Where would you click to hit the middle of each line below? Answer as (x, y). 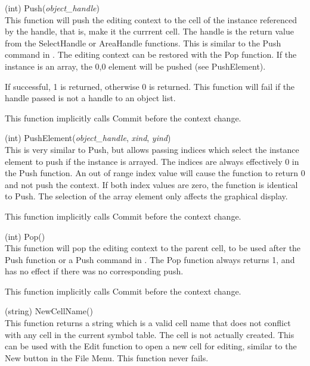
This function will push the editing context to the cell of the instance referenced (151, 19)
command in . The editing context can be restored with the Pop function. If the (151, 54)
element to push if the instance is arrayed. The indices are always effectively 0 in (152, 161)
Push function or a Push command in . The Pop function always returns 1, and (150, 259)
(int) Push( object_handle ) (52, 8)
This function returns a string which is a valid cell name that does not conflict (148, 323)
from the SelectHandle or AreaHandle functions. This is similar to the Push (143, 43)
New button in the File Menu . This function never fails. (107, 357)
